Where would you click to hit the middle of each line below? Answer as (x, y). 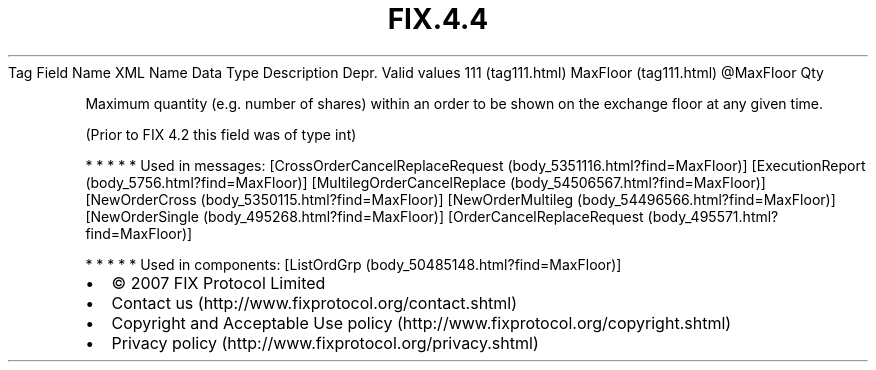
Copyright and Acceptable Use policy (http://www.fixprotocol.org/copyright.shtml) (421, 322)
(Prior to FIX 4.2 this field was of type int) (221, 134)
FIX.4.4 (438, 19)
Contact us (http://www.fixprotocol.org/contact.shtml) (314, 302)
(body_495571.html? (713, 216)
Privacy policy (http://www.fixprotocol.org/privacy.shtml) (325, 342)
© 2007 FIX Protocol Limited (218, 282)
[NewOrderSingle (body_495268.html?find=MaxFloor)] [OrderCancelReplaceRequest (364, 216)
